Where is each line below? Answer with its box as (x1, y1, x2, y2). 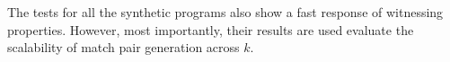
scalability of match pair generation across (7, 38, 240, 57)
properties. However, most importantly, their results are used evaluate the (7, 20, 414, 39)
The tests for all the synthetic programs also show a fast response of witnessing (7, 3, 444, 21)
